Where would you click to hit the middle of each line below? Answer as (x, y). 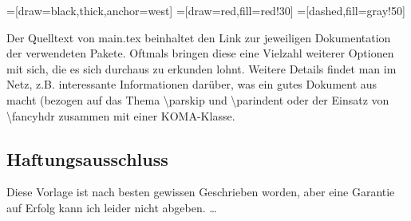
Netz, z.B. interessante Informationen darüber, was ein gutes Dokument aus (192, 84)
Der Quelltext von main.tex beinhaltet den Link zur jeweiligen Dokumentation (199, 37)
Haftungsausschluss (87, 158)
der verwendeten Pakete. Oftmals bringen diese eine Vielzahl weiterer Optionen (200, 53)
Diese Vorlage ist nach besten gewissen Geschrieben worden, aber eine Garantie (201, 192)
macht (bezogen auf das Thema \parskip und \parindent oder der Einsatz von (198, 99)
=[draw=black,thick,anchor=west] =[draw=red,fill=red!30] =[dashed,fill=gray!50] (206, 10)
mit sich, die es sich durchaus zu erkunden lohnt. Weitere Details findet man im (202, 68)
